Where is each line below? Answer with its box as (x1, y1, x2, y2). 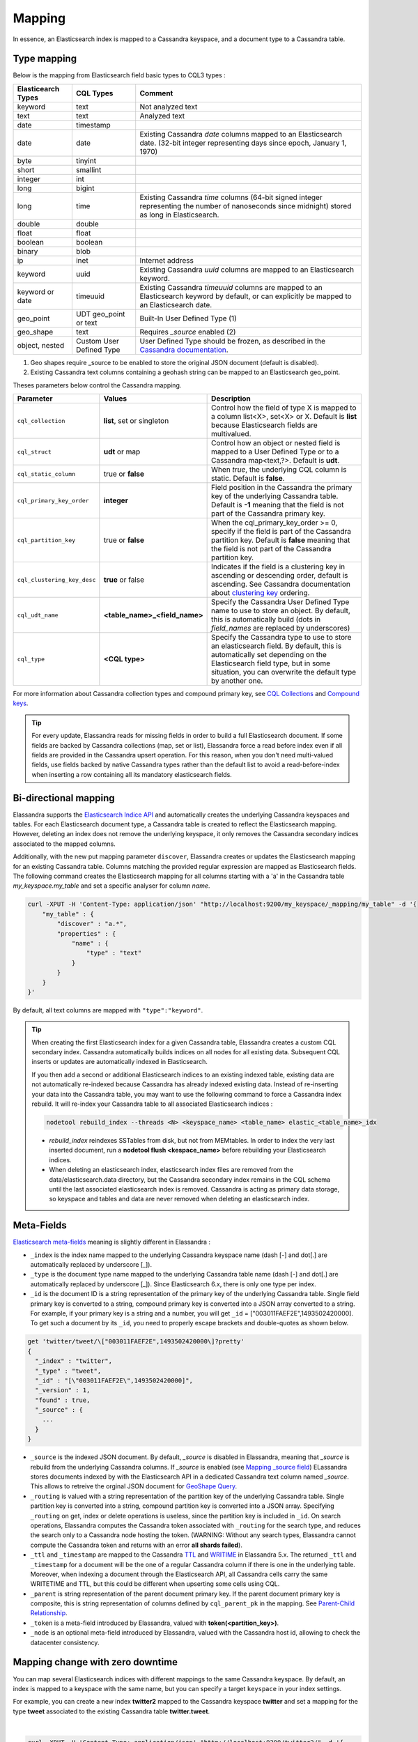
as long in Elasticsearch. (139, 210, 219, 219)
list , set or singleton (103, 416, 169, 426)
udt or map (103, 447, 141, 456)
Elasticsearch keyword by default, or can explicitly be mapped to (139, 291, 352, 301)
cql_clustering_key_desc (17, 576, 96, 583)
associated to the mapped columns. (13, 840, 116, 848)
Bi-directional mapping (13, 792, 115, 804)
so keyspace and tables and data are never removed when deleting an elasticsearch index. (49, 1195, 310, 1203)
